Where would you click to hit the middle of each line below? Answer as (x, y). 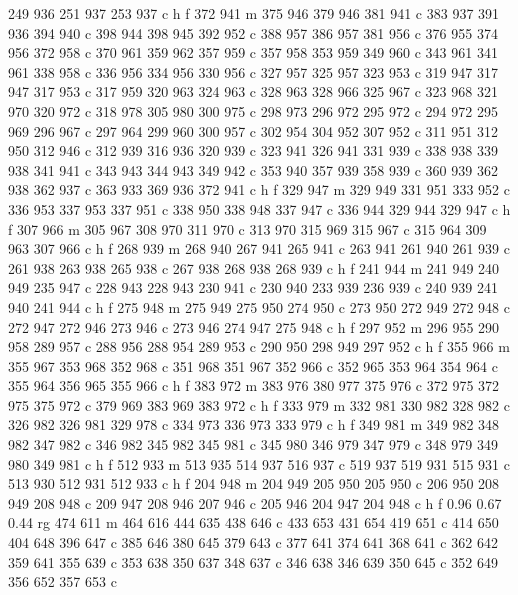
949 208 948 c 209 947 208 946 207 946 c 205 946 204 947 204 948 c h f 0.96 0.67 (255, 502)
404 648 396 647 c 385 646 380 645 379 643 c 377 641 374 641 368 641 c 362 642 (253, 542)
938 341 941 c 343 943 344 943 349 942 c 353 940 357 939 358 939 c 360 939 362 (253, 169)
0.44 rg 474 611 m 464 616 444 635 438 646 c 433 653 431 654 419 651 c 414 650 (253, 522)
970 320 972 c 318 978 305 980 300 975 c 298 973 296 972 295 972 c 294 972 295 (253, 110)
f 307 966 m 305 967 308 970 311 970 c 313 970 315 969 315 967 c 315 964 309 (247, 228)
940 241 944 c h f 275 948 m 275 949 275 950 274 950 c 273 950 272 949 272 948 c (259, 306)
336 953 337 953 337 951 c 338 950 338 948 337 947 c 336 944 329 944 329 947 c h (259, 208)
